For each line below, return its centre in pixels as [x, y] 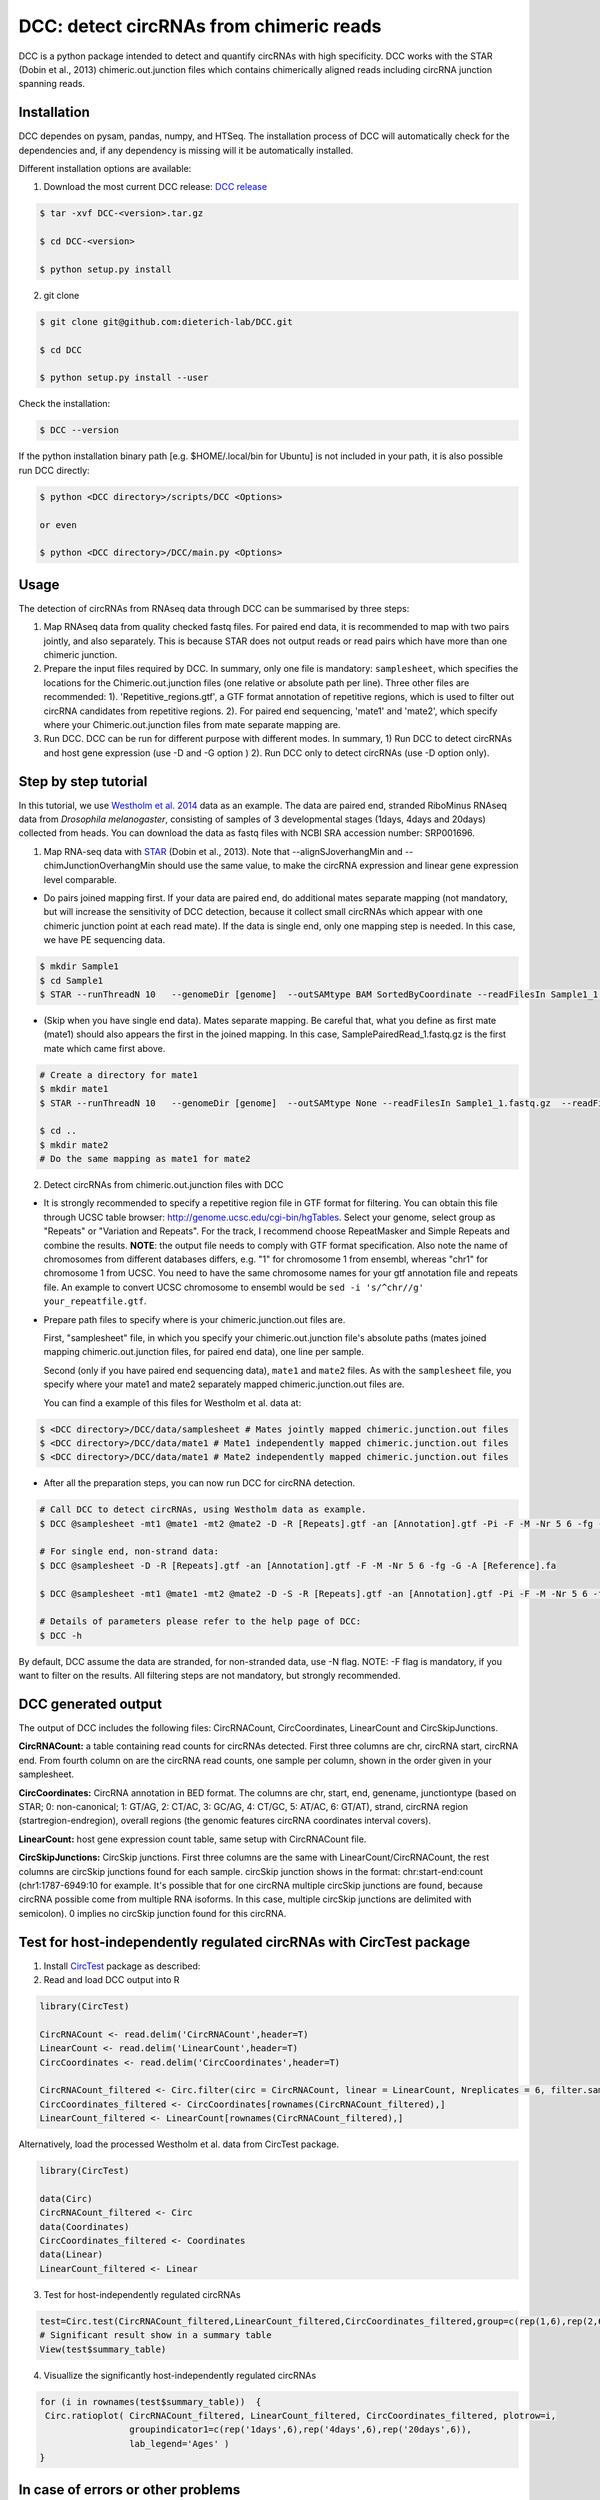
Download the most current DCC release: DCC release [155, 187]
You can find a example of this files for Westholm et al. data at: [172, 1402]
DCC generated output [90, 1703]
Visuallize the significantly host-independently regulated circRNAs [180, 2375]
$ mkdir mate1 [74, 1089]
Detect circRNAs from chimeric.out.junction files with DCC [163, 1185]
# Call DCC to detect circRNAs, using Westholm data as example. [203, 1509]
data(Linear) [71, 2254]
